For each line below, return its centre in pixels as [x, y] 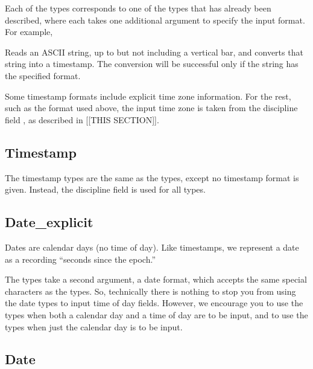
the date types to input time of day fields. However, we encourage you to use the [154, 303]
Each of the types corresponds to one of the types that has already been [138, 8]
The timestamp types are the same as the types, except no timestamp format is [152, 177]
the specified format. [43, 75]
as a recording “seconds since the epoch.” [81, 259]
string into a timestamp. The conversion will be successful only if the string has [152, 64]
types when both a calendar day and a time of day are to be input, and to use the [156, 314]
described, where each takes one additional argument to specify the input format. [155, 20]
